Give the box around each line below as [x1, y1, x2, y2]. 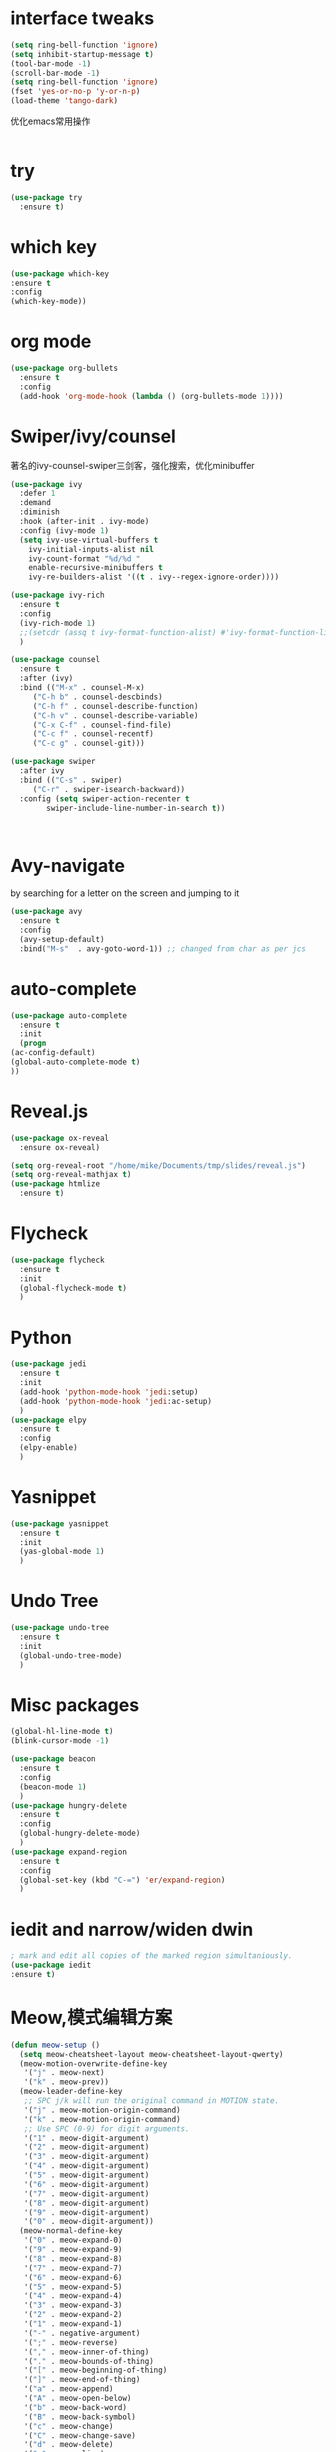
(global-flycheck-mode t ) [19, 1283, 128, 1293]
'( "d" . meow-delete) [23, 2440, 114, 2450]
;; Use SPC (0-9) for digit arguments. [23, 2123, 190, 2134]
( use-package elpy [10, 1415, 87, 1425]
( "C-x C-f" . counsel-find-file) [32, 720, 172, 730]
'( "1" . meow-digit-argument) [23, 2133, 150, 2143]
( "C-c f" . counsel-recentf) [32, 729, 155, 739]
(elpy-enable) [19, 1443, 78, 1453]
